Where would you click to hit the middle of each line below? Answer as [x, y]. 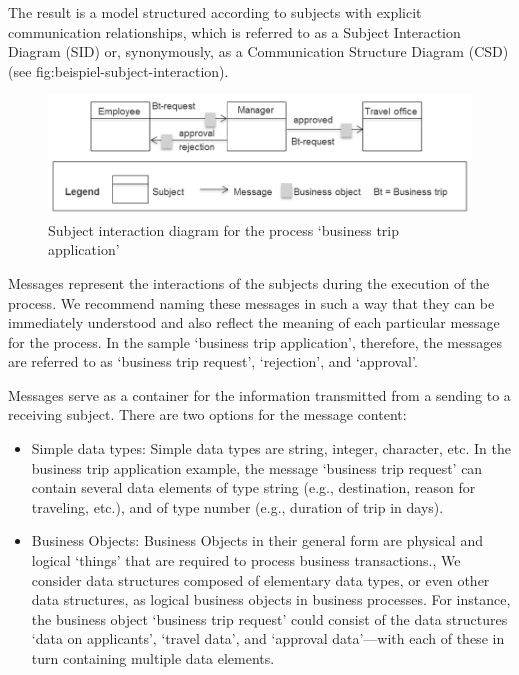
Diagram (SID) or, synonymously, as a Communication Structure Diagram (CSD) [258, 51]
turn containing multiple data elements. [153, 658]
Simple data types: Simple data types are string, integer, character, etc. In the [271, 448]
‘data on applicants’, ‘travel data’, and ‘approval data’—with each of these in [268, 638]
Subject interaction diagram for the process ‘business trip [223, 229]
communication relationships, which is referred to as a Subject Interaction [234, 31]
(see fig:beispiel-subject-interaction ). [118, 70]
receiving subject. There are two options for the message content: [207, 414]
